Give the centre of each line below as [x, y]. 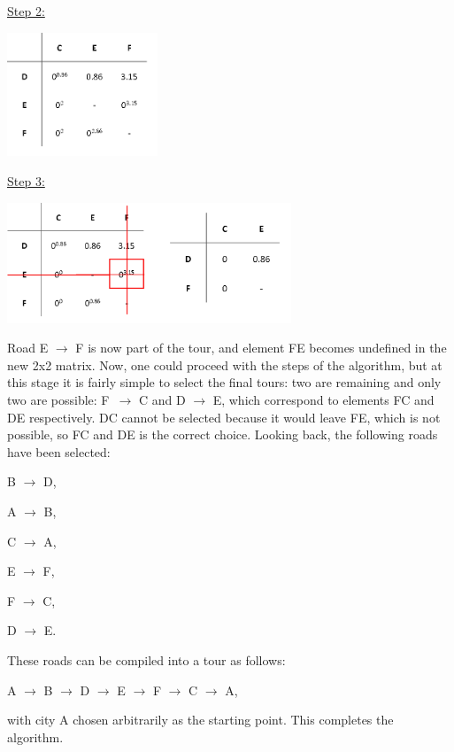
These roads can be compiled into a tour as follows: [146, 659]
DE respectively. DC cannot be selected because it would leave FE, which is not [224, 417]
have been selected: [59, 451]
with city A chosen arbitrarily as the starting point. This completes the [200, 720]
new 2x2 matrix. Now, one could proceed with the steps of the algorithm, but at [225, 364]
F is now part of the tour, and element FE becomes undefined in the [261, 348]
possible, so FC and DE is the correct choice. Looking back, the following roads [223, 434]
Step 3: [26, 181]
